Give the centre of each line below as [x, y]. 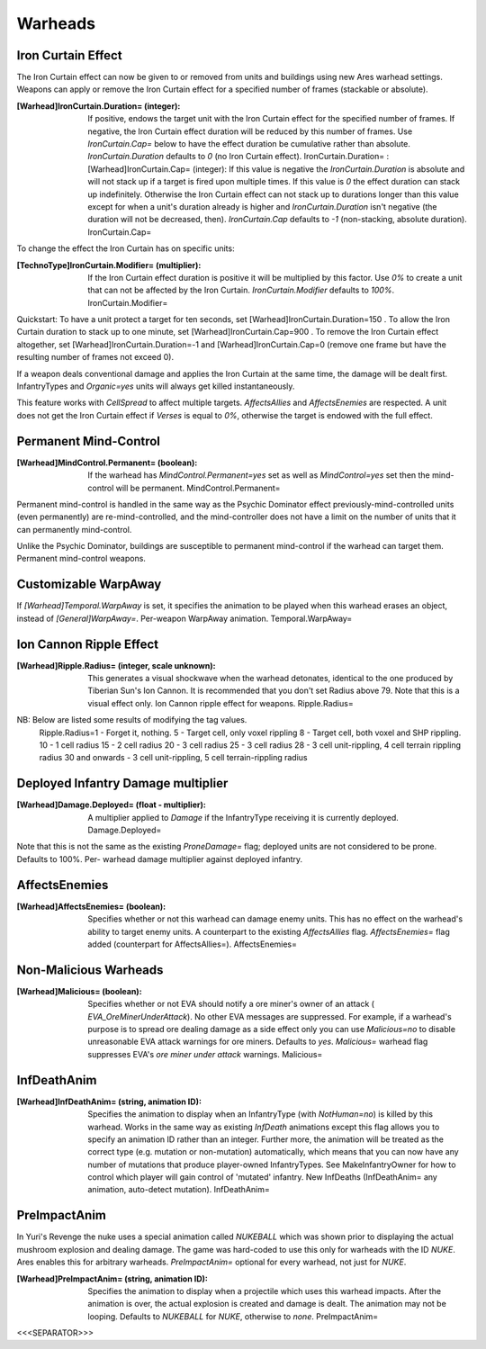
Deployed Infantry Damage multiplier [122, 783]
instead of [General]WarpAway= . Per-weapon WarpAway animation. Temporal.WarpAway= [184, 618]
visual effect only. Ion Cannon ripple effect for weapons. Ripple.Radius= [221, 703]
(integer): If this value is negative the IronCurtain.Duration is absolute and [328, 169]
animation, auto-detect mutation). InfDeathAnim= [179, 1190]
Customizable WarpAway [89, 585]
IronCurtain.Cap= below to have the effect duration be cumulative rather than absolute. [249, 144]
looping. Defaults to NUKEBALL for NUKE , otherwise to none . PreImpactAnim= [233, 1316]
